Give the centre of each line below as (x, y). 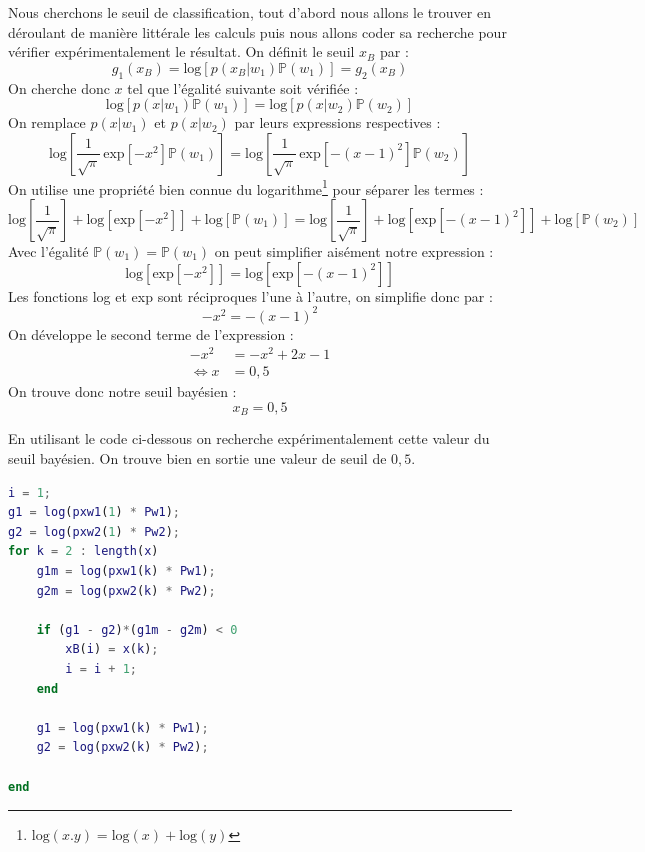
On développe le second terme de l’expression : (151, 333)
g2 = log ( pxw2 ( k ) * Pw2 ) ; (122, 747)
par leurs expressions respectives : (337, 122)
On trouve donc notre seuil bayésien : (122, 391)
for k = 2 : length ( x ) (83, 551)
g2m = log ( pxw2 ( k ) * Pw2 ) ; (126, 590)
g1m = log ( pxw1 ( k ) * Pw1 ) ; (126, 571)
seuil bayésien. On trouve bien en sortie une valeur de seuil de (197, 458)
